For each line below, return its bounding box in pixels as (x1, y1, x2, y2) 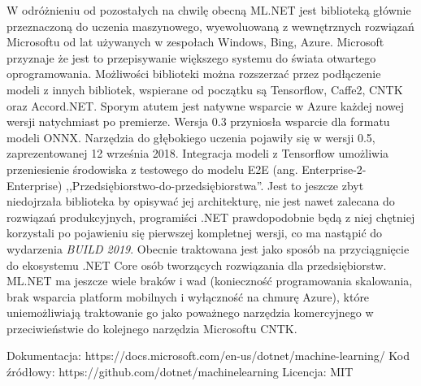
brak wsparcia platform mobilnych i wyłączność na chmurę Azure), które (7, 288, 370, 305)
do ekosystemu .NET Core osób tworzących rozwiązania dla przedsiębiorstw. (7, 256, 387, 273)
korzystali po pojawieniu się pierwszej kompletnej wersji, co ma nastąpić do (7, 224, 383, 241)
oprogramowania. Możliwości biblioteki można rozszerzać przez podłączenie (7, 65, 381, 82)
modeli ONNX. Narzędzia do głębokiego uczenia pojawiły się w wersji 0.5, (7, 128, 375, 145)
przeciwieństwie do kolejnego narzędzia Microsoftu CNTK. (7, 319, 297, 336)
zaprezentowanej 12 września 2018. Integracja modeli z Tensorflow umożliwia (7, 145, 389, 162)
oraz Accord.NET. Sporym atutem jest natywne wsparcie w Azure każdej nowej (7, 97, 404, 114)
